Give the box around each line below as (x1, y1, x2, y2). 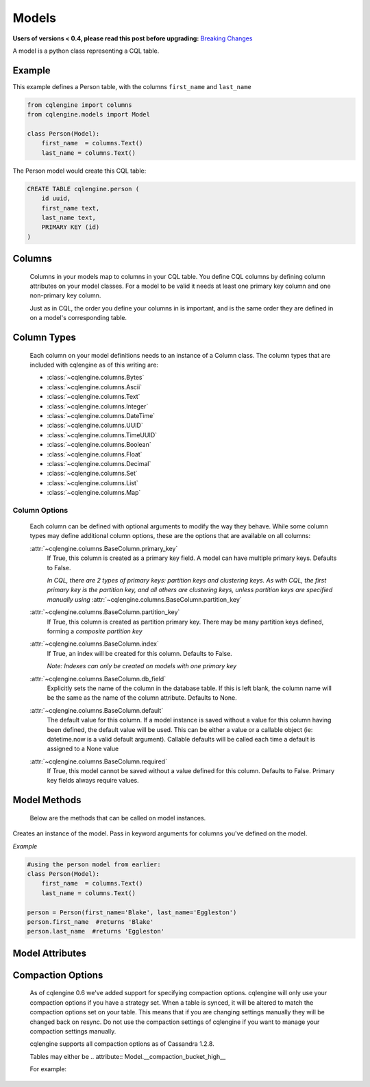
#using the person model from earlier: (27, 860, 161, 868)
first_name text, (41, 204, 100, 212)
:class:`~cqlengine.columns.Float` (47, 450, 143, 459)
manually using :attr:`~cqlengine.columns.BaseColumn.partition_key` (47, 595, 243, 603)
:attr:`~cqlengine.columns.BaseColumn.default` (29, 706, 164, 714)
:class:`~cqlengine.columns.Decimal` (47, 459, 151, 467)
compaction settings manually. (29, 1027, 116, 1035)
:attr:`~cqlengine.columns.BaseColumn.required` (29, 757, 168, 766)
